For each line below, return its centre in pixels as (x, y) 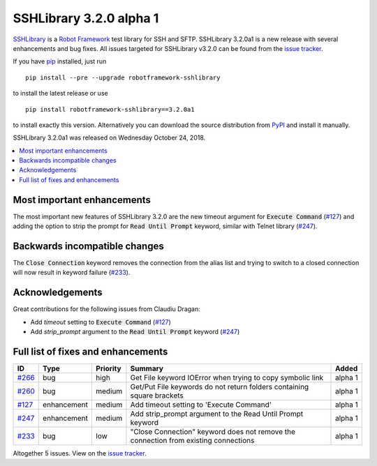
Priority (108, 368)
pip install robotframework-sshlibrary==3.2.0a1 (110, 109)
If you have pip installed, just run (60, 61)
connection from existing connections (192, 441)
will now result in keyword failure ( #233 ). (72, 273)
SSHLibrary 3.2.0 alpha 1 (86, 18)
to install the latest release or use (60, 93)
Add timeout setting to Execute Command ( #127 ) (101, 322)
